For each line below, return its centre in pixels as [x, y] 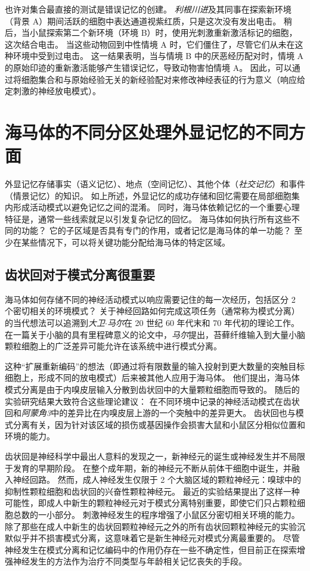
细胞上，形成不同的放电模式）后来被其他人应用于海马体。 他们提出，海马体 [152, 378]
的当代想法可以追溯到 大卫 [55, 323]
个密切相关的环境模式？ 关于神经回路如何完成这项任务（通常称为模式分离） [152, 311]
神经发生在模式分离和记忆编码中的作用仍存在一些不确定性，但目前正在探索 [151, 549]
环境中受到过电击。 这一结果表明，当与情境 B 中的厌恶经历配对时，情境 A [158, 56]
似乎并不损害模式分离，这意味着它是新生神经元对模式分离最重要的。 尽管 [156, 538]
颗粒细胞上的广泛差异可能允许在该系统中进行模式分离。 [113, 346]
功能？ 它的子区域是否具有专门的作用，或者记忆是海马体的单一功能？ [156, 230]
